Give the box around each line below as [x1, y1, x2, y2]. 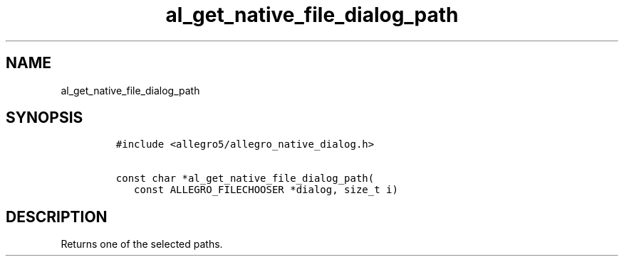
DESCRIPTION [6, 207, 108, 226]
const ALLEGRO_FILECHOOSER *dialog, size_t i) [134, 184, 398, 196]
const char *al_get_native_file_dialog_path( [115, 173, 375, 185]
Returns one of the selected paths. [61, 238, 223, 251]
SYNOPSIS [6, 109, 83, 127]
